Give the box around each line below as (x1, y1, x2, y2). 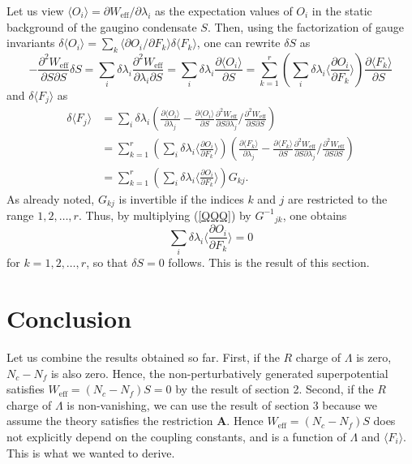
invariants (6, 34, 55, 51)
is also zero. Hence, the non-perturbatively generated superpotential (50, 364, 388, 381)
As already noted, (6, 190, 95, 207)
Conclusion (6, 302, 132, 335)
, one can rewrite (196, 34, 281, 51)
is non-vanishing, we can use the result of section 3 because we (67, 396, 378, 413)
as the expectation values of (154, 2, 293, 19)
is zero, (356, 348, 392, 365)
